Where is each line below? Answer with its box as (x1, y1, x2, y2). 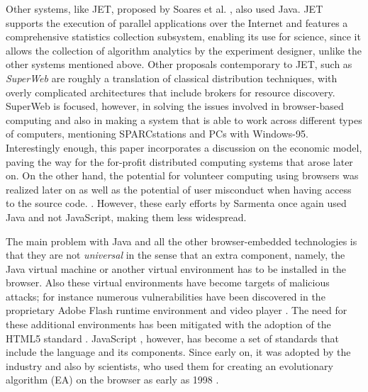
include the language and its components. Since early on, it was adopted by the (6, 345, 351, 359)
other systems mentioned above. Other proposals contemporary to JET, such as (6, 57, 352, 72)
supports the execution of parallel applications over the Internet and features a (6, 15, 348, 30)
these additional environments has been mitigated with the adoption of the (6, 317, 331, 332)
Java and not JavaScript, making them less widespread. (6, 209, 247, 224)
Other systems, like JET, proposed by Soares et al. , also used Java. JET (6, 1, 323, 16)
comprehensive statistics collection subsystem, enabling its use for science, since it (6, 29, 361, 44)
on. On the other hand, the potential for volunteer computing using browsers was (6, 168, 359, 183)
